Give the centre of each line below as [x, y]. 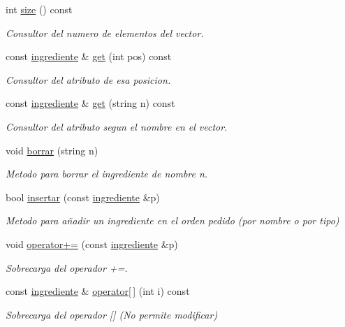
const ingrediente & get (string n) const [90, 103]
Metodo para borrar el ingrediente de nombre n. [107, 174]
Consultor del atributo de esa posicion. [88, 79]
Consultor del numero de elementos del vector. [105, 32]
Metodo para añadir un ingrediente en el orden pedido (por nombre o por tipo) [172, 220]
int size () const [39, 9]
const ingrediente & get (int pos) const [89, 56]
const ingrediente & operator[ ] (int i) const [98, 291]
